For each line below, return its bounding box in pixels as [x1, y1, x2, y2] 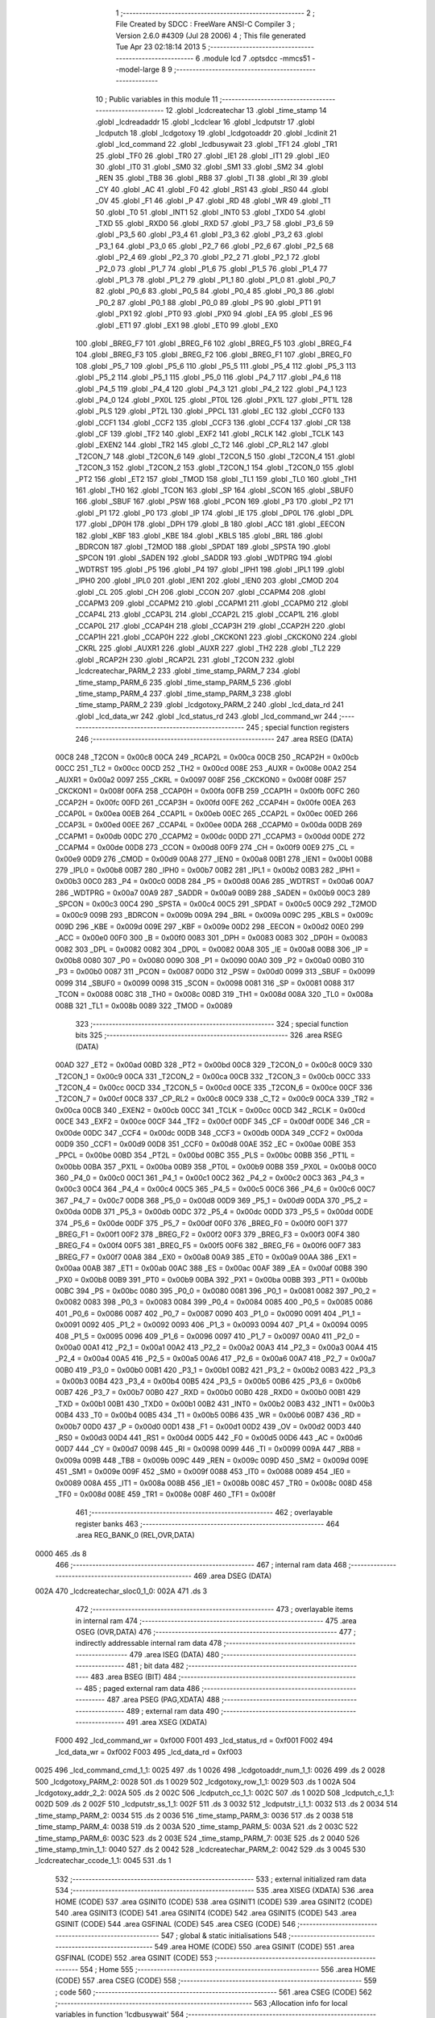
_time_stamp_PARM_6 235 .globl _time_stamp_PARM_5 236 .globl [75, 677, 292, 687]
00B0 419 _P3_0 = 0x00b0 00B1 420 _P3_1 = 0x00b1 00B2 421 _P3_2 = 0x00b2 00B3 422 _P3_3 [55, 1365, 376, 1375]
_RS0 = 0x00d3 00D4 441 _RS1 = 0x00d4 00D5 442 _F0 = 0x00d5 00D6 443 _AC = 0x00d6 [55, 1433, 362, 1442]
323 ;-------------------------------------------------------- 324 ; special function [75, 1019, 349, 1028]
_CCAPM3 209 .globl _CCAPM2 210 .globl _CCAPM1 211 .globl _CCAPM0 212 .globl [75, 598, 349, 608]
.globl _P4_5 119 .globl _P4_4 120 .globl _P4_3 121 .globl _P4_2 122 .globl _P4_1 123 [75, 383, 347, 393]
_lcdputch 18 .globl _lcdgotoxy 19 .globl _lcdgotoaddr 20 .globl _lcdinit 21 [95, 128, 338, 137]
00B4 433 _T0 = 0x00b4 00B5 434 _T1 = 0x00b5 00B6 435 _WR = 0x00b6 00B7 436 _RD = [55, 1410, 362, 1420]
